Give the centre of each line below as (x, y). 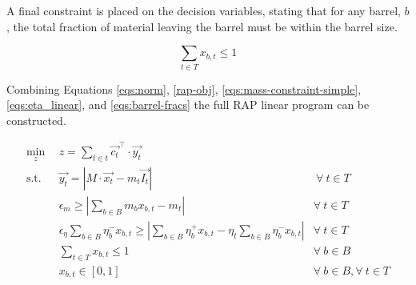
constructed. (36, 120)
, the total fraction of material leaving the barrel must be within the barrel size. (202, 26)
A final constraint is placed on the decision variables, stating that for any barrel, (204, 10)
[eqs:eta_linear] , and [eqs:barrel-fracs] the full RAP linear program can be (188, 104)
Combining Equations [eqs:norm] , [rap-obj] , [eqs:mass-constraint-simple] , (184, 88)
